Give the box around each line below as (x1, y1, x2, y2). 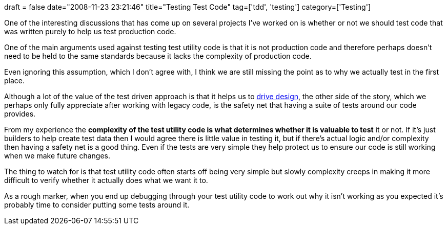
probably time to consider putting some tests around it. (4, 200, 190, 209)
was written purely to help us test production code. (4, 27, 176, 36)
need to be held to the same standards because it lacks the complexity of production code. (4, 52, 312, 60)
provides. (4, 109, 36, 118)
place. (4, 76, 25, 85)
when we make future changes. (4, 151, 111, 160)
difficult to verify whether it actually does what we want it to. (4, 176, 208, 185)
